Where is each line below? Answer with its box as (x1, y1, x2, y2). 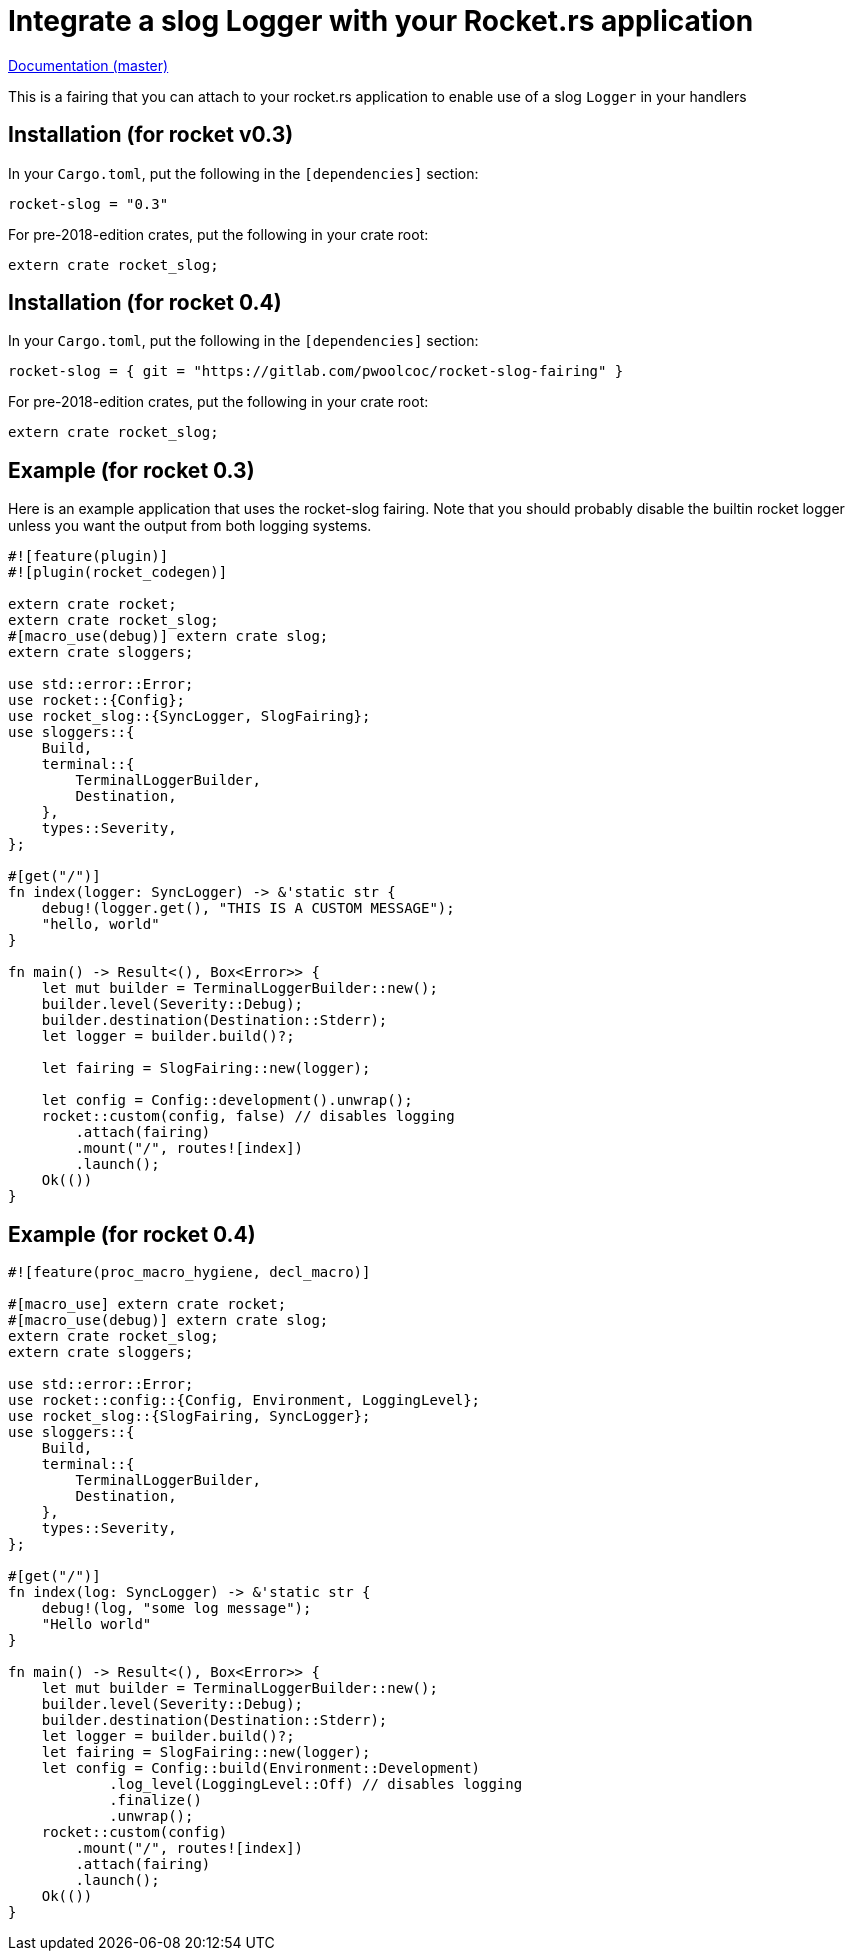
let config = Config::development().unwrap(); (41, 1092, 413, 1109)
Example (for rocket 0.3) (8, 457, 255, 483)
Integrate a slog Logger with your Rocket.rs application (8, 4, 754, 38)
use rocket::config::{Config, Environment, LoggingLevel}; (8, 1392, 481, 1409)
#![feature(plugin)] (8, 548, 169, 565)
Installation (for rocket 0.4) (8, 290, 282, 316)
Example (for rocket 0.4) (8, 1221, 256, 1247)
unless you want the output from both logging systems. (8, 517, 372, 535)
